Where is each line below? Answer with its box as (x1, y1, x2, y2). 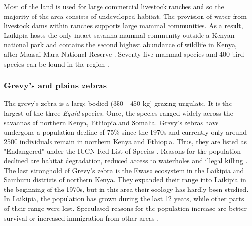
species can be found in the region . (4, 58, 109, 69)
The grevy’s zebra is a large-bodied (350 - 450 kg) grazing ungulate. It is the (4, 98, 232, 108)
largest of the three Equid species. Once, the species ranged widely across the (4, 107, 233, 118)
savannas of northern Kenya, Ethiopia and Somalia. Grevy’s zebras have (4, 117, 219, 127)
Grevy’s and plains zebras (4, 79, 107, 91)
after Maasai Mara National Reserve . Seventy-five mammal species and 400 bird (4, 49, 244, 59)
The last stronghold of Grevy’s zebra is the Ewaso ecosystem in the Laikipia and (4, 165, 244, 175)
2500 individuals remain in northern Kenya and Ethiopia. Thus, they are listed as (4, 136, 247, 146)
